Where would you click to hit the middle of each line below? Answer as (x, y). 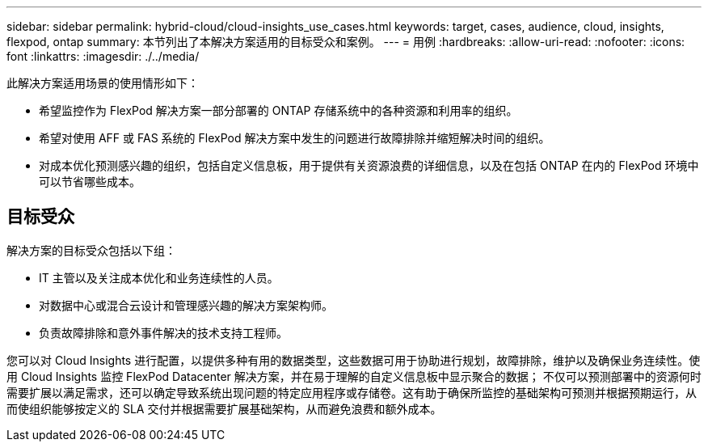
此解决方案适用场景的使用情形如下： (103, 83)
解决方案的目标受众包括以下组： (91, 250)
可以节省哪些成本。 (90, 182)
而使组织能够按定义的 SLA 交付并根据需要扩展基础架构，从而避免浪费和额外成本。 (224, 408)
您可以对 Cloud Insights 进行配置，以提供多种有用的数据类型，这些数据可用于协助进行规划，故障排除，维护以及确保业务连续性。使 (354, 360)
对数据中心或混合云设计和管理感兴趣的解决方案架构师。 (186, 305)
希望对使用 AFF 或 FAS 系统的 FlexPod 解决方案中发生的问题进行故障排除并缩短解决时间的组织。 (295, 138)
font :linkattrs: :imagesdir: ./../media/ (103, 56)
